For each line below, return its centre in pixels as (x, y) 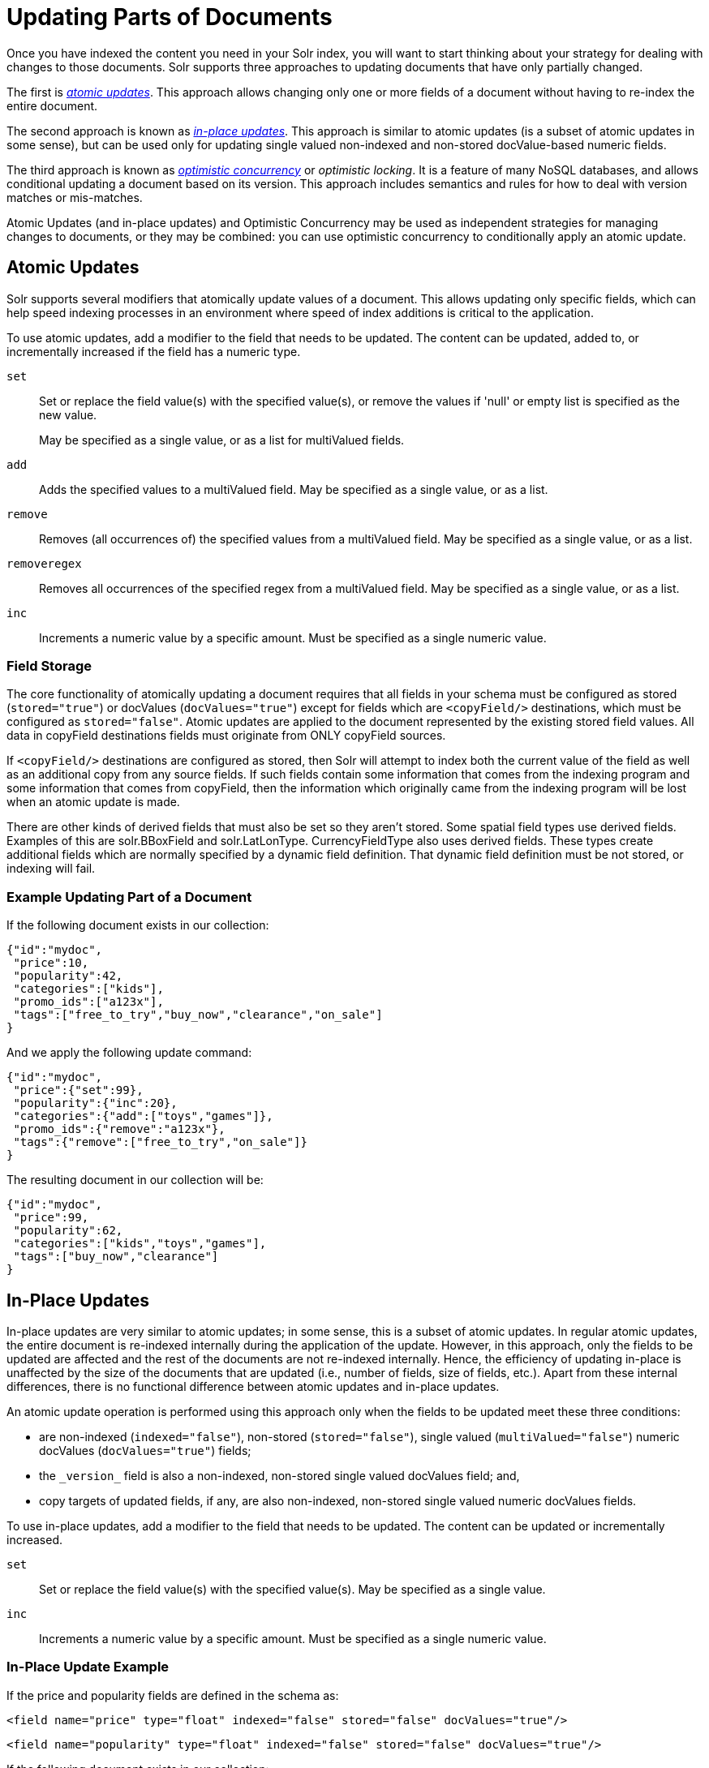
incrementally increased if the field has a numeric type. (154, 351)
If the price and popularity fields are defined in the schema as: (173, 1695)
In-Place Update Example (88, 1667)
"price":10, (51, 963)
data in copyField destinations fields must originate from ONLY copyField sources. (226, 736)
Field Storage (49, 665)
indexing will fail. (51, 869)
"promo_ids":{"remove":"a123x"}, (119, 1129)
